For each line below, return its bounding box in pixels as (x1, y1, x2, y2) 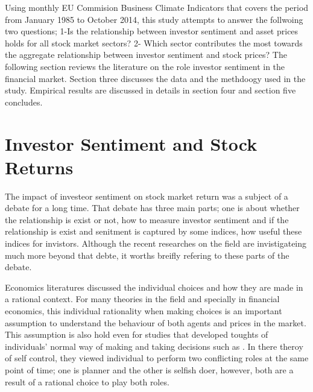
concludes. (5, 95, 43, 108)
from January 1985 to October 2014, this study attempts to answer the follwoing (5, 13, 303, 25)
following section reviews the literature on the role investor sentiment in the (5, 60, 285, 72)
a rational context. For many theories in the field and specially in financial (5, 292, 280, 305)
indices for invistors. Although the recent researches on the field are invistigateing (5, 237, 307, 250)
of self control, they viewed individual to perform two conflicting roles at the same (5, 352, 309, 364)
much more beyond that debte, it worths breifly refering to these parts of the (5, 248, 289, 261)
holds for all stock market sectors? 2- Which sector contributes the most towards (5, 36, 303, 49)
